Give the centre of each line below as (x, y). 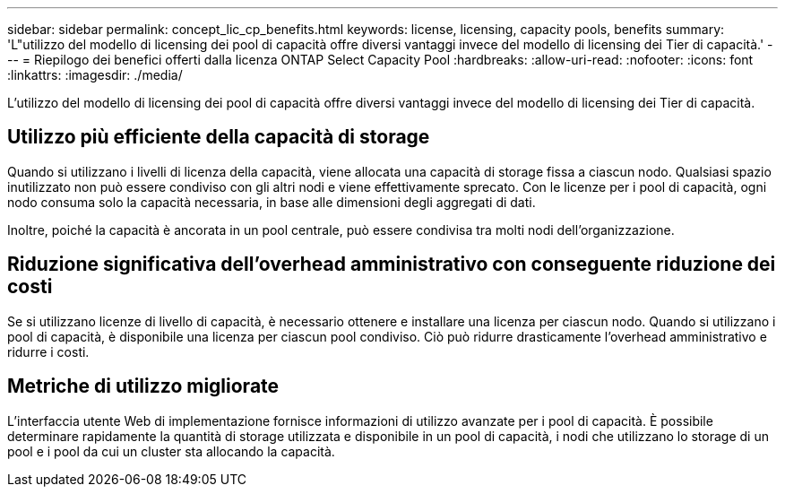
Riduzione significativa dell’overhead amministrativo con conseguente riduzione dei (392, 264)
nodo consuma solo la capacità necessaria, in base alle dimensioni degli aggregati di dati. (272, 202)
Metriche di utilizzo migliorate (143, 386)
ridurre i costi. (48, 351)
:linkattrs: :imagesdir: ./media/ (95, 75)
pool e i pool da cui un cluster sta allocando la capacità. (171, 451)
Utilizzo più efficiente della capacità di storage (219, 137)
